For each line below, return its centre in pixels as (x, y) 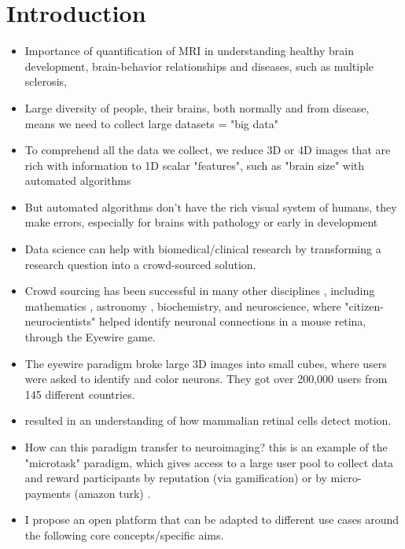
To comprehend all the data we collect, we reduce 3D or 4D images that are (208, 150)
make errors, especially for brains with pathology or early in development (201, 222)
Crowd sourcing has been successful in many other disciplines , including (200, 291)
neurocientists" (60, 321)
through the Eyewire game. (90, 337)
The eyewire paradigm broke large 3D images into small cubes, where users (206, 363)
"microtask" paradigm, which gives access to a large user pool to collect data (209, 462)
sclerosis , (46, 81)
